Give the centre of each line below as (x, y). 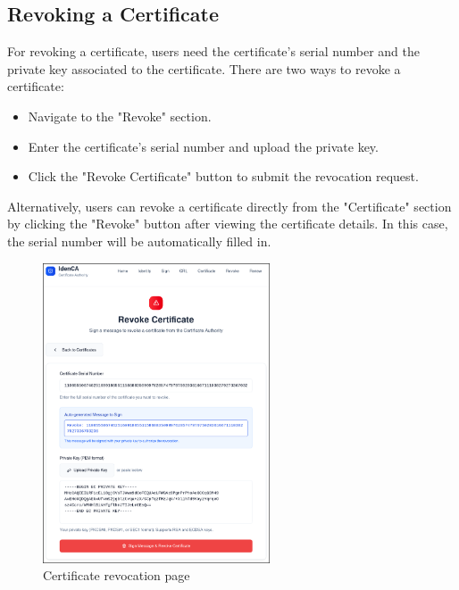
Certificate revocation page (117, 575)
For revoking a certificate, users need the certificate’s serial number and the (213, 51)
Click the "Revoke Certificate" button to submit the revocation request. (223, 176)
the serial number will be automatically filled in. (139, 241)
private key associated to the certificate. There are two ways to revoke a (204, 68)
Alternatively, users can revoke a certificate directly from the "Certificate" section (229, 206)
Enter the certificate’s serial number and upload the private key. (203, 146)
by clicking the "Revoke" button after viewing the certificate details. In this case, (228, 224)
